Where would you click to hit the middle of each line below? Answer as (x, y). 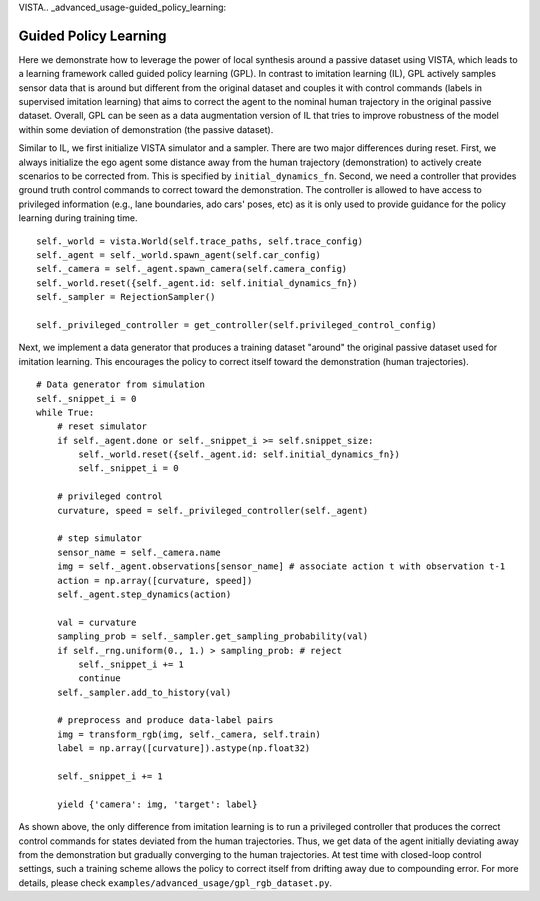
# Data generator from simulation (120, 384)
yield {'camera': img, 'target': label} (157, 804)
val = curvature (96, 622)
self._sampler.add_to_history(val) (144, 692)
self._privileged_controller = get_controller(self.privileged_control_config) (236, 324)
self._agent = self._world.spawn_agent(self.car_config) (179, 254)
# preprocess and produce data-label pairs (165, 720)
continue (99, 678)
